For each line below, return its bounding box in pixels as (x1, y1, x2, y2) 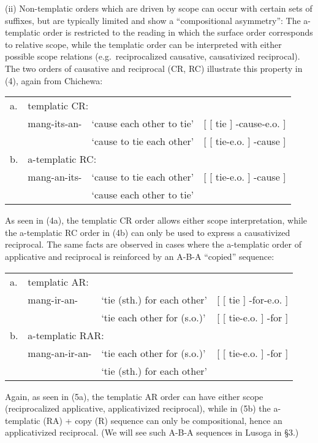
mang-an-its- (28, 170, 82, 184)
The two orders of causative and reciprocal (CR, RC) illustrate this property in (5, 61, 303, 74)
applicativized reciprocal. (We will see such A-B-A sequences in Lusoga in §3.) (5, 426, 299, 439)
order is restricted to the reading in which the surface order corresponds (43, 26, 313, 39)
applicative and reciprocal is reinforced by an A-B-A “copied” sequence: (5, 249, 274, 262)
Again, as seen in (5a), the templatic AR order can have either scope (5, 390, 263, 402)
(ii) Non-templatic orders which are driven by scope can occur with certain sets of (5, 2, 312, 14)
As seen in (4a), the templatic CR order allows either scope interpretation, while (5, 214, 307, 227)
